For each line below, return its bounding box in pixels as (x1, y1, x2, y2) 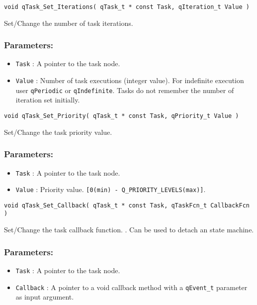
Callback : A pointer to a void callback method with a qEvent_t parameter (15, 282, 248, 292)
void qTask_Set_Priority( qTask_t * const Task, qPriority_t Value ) (4, 112, 239, 120)
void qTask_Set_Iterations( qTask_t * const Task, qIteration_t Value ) (4, 3, 250, 10)
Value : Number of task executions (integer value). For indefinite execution (15, 75, 244, 86)
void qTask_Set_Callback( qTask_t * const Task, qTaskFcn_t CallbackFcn (4, 202, 250, 209)
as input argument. (15, 292, 74, 302)
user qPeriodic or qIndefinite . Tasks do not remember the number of (15, 85, 234, 95)
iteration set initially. (15, 95, 80, 105)
